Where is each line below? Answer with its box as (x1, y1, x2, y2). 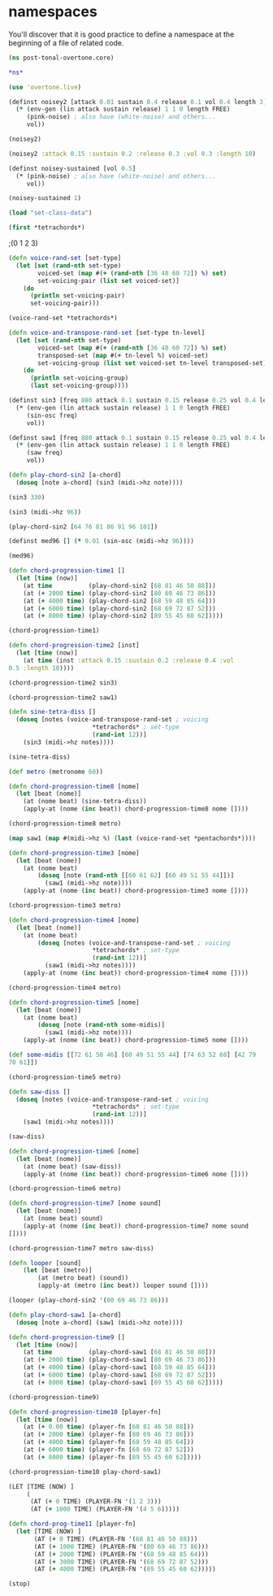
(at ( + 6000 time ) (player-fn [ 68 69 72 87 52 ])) (23, 1446, 195, 1454)
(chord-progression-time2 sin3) (8, 678, 118, 687)
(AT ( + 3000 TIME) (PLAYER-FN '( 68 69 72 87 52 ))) (33, 1558, 209, 1566)
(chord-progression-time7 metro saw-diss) (8, 1244, 154, 1252)
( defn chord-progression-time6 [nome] (8, 1147, 140, 1155)
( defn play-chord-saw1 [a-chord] (8, 1311, 122, 1319)
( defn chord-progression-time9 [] (8, 1333, 126, 1342)
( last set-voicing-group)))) (29, 381, 129, 390)
